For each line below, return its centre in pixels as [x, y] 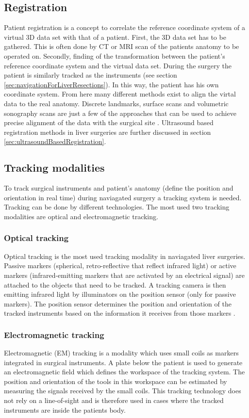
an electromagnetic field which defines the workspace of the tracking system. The [124, 372]
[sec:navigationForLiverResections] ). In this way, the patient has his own [111, 84]
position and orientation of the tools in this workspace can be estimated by [116, 381]
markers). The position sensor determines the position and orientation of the [118, 303]
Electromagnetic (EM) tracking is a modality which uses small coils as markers [121, 353]
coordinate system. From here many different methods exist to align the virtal [120, 94]
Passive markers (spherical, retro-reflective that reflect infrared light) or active [120, 265]
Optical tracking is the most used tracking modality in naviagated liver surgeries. [125, 256]
